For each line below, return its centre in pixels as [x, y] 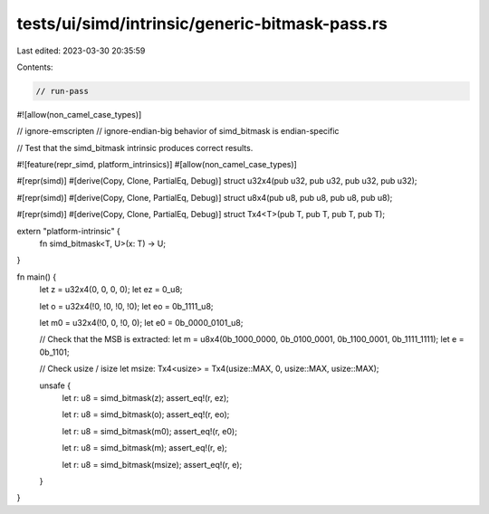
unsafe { [55, 385]
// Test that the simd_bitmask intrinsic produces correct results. [135, 148]
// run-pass [62, 91]
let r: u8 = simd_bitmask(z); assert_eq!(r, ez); [146, 397]
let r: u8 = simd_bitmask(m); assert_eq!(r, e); [145, 448]
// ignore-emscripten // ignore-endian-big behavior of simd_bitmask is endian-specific [178, 131]
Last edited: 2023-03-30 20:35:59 [81, 51]
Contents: [35, 67]
